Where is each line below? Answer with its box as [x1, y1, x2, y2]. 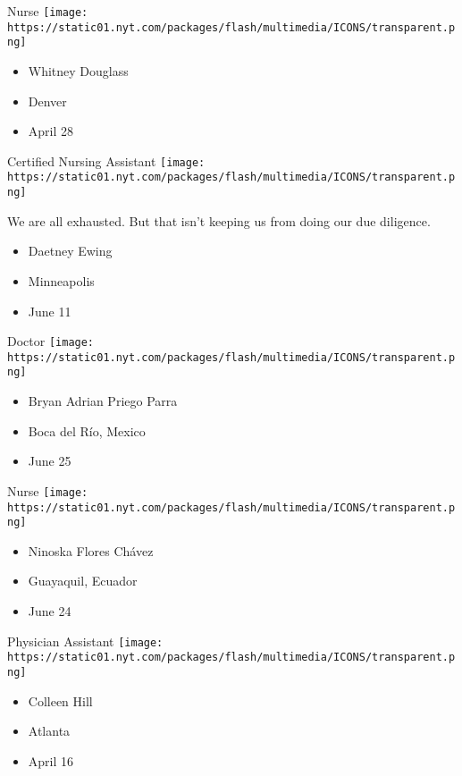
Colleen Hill [28, 691, 93, 710]
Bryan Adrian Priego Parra [28, 392, 178, 410]
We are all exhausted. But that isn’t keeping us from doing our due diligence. [7, 211, 431, 230]
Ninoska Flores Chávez [28, 541, 154, 560]
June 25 [28, 451, 71, 470]
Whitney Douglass [28, 61, 129, 80]
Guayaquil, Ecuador [28, 571, 138, 590]
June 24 [28, 602, 71, 620]
